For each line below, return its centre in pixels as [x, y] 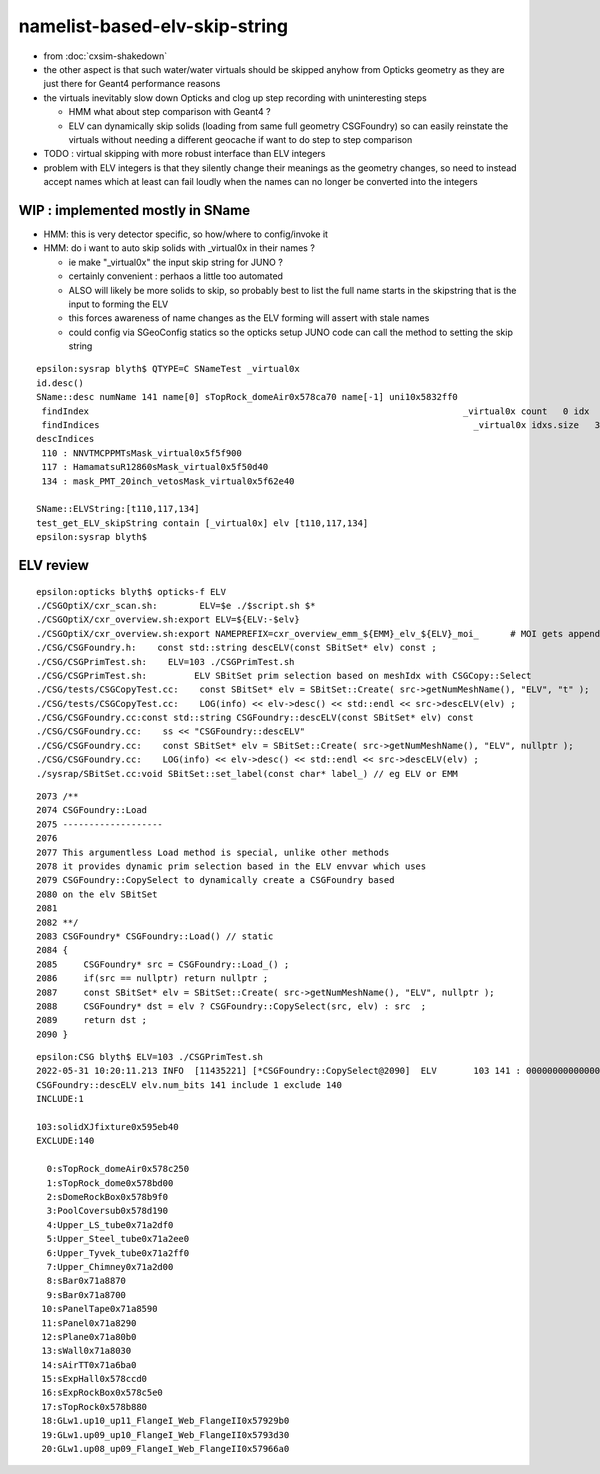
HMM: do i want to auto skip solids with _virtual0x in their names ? [179, 248]
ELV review [54, 565]
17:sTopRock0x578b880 [94, 1406]
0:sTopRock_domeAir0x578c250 [118, 1169]
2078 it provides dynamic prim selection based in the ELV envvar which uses [231, 866]
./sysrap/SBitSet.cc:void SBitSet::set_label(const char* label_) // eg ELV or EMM [247, 773]
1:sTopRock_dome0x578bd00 [110, 1183]
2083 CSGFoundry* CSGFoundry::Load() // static [155, 936]
